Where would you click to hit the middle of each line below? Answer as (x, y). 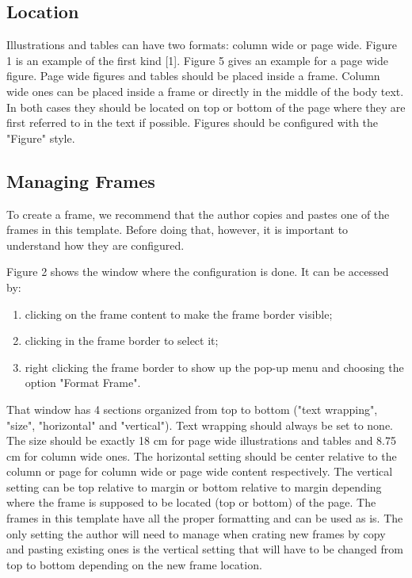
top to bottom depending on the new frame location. (134, 564)
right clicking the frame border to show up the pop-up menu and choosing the (214, 367)
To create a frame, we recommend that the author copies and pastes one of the (198, 214)
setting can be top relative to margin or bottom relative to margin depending (194, 486)
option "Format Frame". (83, 383)
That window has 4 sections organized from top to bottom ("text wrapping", (192, 409)
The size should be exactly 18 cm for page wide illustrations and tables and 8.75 (201, 440)
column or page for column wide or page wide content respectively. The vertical (200, 471)
